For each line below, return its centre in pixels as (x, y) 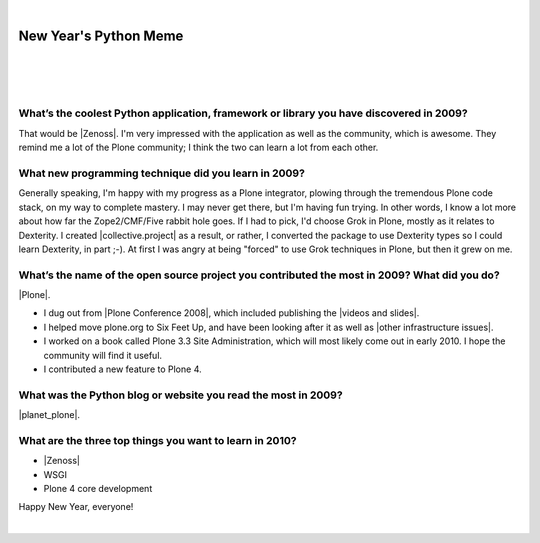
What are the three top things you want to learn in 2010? (157, 440)
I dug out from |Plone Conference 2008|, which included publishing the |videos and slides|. (231, 313)
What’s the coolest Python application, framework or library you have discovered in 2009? (243, 113)
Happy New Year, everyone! (76, 507)
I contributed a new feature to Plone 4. (122, 369)
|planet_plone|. (49, 415)
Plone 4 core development (98, 489)
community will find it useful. (103, 355)
